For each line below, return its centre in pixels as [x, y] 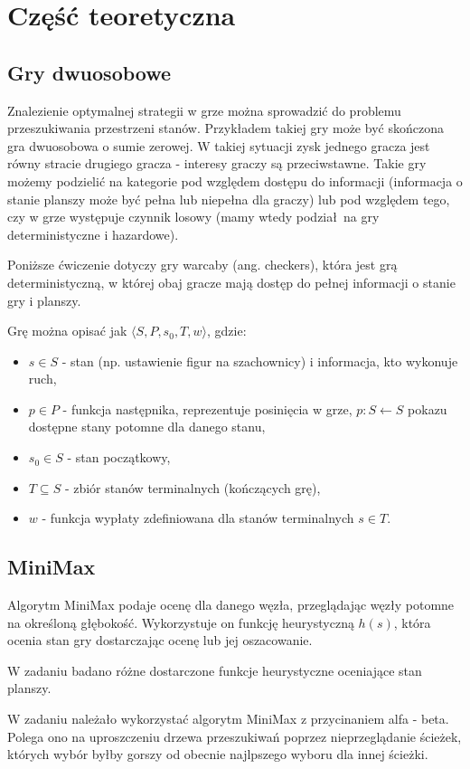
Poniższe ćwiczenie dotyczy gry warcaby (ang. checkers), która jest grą [202, 265]
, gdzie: [227, 331]
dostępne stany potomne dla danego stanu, [147, 427]
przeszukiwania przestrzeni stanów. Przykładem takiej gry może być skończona [226, 128]
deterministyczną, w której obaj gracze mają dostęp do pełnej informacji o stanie [231, 282]
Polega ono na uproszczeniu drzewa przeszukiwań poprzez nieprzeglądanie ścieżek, [235, 736]
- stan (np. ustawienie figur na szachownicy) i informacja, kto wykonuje [260, 361]
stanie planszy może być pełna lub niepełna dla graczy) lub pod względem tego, [229, 199]
